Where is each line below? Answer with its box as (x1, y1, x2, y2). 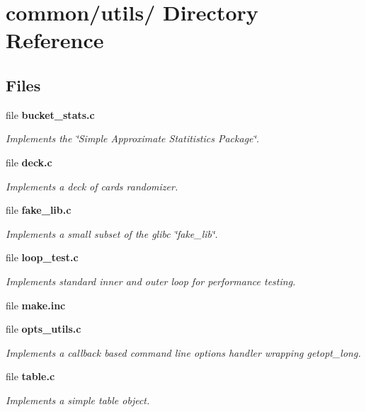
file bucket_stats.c (6, 107, 95, 122)
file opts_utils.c (6, 321, 81, 336)
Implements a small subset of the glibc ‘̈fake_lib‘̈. (6, 226, 218, 241)
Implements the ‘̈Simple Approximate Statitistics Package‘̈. (6, 131, 260, 146)
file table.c (6, 369, 55, 384)
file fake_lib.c (6, 202, 72, 217)
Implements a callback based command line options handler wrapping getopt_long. (6, 345, 361, 360)
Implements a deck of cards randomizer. (6, 178, 178, 193)
